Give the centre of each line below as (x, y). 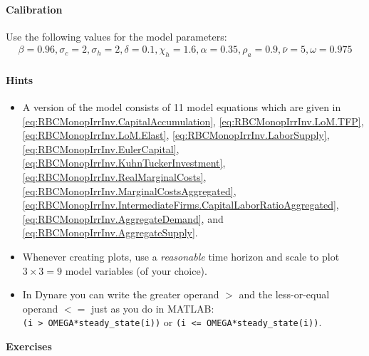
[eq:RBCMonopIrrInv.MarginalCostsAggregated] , (129, 190)
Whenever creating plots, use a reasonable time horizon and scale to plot (181, 256)
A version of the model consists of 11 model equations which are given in (182, 107)
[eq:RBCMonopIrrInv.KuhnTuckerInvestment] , (124, 163)
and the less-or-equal (284, 294)
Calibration (34, 9)
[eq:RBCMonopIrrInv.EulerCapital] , (101, 148)
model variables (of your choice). (136, 270)
